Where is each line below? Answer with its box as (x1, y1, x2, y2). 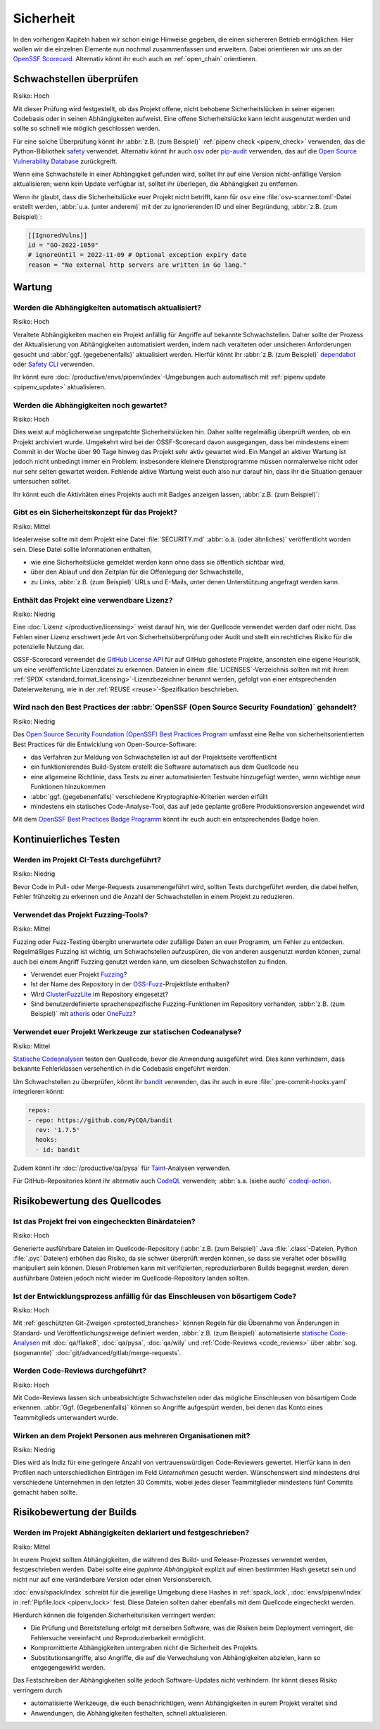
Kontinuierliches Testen (13, 834, 120, 845)
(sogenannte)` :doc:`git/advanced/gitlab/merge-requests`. (13, 1348, 182, 1357)
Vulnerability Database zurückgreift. (13, 157, 118, 165)
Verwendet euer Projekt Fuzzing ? (30, 970, 127, 979)
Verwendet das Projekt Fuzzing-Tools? (13, 910, 148, 919)
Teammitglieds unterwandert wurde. (13, 1413, 119, 1421)
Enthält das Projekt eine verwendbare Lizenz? (13, 595, 173, 605)
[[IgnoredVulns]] (27, 231, 88, 239)
